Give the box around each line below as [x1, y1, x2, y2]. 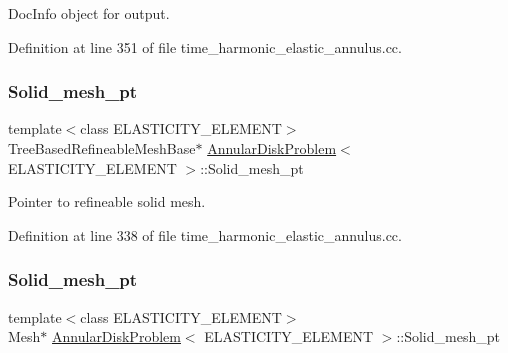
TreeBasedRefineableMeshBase [8, 138, 196, 158]
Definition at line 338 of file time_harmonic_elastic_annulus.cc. [8, 224, 402, 245]
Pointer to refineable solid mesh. [8, 191, 206, 212]
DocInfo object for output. [8, 3, 170, 23]
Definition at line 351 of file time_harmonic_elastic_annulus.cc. [8, 36, 402, 57]
